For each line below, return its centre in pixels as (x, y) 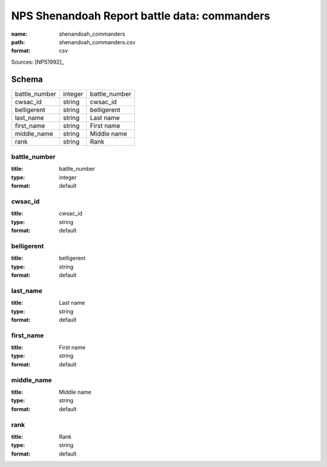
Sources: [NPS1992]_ (38, 62)
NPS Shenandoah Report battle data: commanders (141, 16)
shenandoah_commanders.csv (97, 42)
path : (18, 42)
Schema (27, 79)
